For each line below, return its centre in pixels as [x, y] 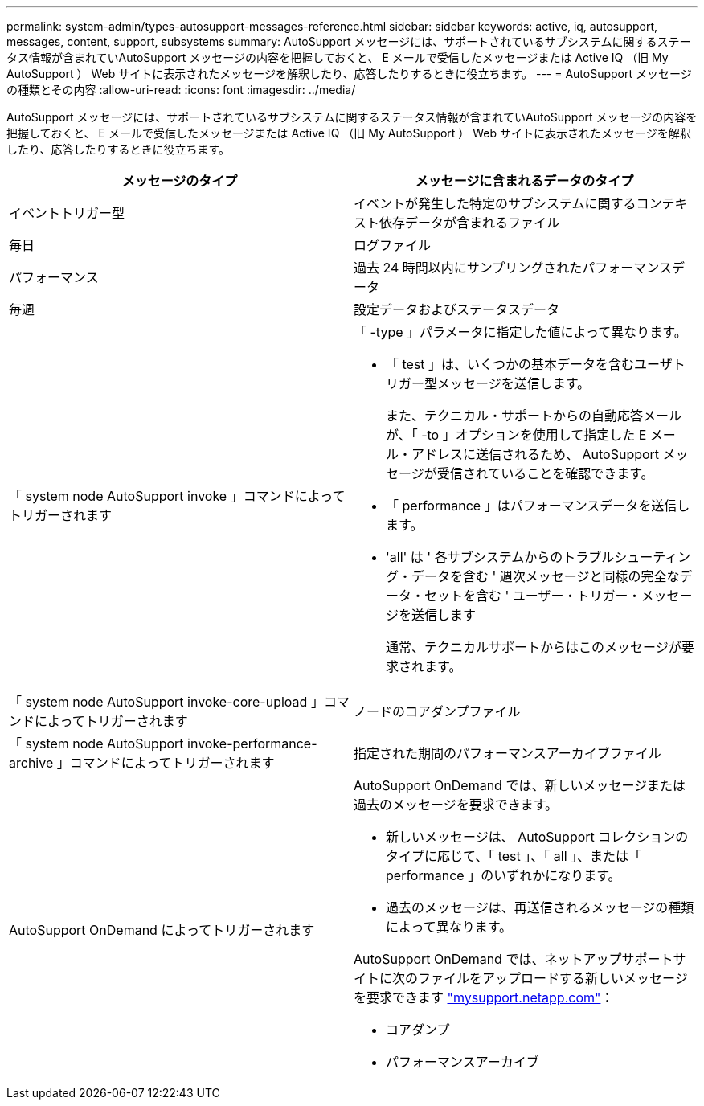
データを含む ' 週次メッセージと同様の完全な [546, 576]
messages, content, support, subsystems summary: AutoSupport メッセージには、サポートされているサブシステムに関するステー [349, 41]
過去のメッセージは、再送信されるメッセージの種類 [540, 907]
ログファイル [393, 245]
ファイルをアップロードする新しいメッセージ [553, 978]
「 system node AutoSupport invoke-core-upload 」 [166, 702]
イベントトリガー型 [67, 213]
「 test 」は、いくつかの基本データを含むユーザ [529, 364]
